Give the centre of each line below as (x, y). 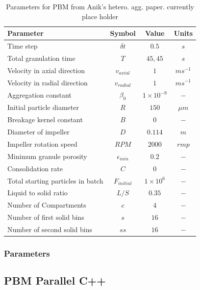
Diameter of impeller (38, 132)
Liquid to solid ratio (37, 193)
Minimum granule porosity (47, 156)
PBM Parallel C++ (55, 280)
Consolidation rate (35, 168)
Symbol (123, 33)
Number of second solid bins (50, 229)
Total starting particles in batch (55, 180)
